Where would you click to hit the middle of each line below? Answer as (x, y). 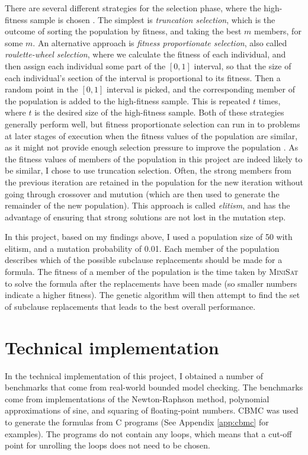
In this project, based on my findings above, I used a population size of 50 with (149, 237)
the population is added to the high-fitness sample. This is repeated (128, 100)
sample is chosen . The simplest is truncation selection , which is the (153, 19)
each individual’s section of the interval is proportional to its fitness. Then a (143, 77)
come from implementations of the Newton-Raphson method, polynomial (137, 398)
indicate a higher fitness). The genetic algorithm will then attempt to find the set (153, 295)
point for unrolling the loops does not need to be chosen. (108, 445)
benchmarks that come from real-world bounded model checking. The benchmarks (154, 387)
